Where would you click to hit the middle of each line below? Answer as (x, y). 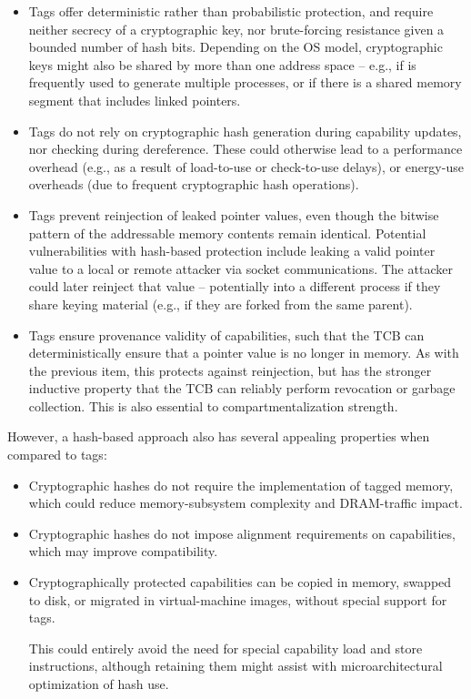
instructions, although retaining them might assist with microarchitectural (235, 666)
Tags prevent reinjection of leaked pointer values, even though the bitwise (234, 214)
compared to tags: (57, 455)
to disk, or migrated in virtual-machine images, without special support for (238, 599)
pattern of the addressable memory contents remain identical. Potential (227, 233)
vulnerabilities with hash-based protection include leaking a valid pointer (232, 251)
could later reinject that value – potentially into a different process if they (235, 286)
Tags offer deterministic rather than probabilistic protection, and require (231, 11)
